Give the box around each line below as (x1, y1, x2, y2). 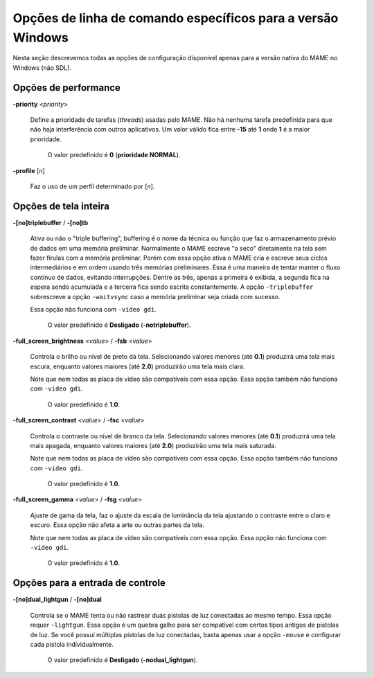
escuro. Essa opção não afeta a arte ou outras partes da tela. (30, 521, 204, 529)
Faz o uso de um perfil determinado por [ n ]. (30, 182, 155, 190)
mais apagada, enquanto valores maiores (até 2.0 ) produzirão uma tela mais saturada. (30, 441, 276, 449)
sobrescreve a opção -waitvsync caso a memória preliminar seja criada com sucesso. (30, 292, 280, 301)
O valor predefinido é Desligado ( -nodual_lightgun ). (47, 656, 198, 664)
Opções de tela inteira (12, 200, 110, 212)
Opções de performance (12, 82, 121, 93)
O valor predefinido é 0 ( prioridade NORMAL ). (47, 151, 181, 159)
